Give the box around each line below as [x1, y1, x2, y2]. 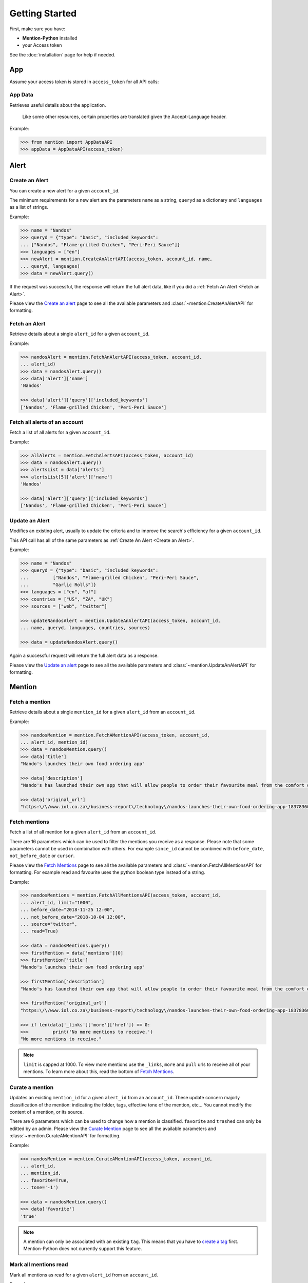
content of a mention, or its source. [9, 1109, 84, 1115]
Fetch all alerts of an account [9, 418, 84, 425]
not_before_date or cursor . [9, 852, 75, 859]
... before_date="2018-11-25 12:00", [20, 907, 115, 913]
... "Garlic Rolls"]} [20, 582, 97, 588]
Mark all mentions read [9, 1261, 68, 1268]
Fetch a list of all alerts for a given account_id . [9, 429, 111, 436]
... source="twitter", [20, 921, 78, 927]
